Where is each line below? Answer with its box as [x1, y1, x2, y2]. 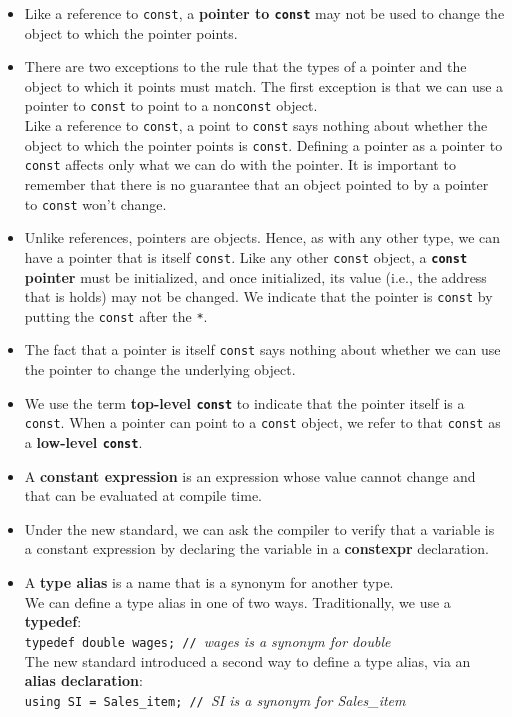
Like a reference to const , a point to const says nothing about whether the [24, 115, 488, 136]
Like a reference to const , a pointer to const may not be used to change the [24, 3, 505, 23]
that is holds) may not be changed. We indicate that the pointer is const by [24, 286, 493, 307]
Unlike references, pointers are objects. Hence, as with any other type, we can [24, 227, 501, 248]
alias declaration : [24, 670, 143, 691]
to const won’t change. [24, 193, 167, 214]
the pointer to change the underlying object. [24, 359, 296, 380]
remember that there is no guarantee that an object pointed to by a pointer [24, 174, 489, 195]
